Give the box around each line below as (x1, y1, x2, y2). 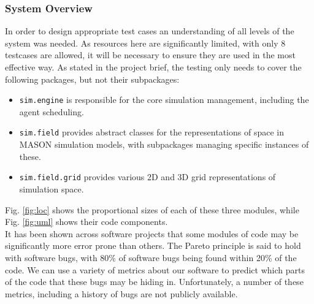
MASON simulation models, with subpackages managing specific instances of (19, 138, 309, 151)
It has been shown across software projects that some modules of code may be (5, 227, 299, 240)
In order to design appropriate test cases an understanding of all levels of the (5, 25, 294, 37)
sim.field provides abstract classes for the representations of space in (19, 126, 284, 139)
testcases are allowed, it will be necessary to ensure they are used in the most (5, 48, 296, 61)
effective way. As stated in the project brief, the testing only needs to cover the (5, 61, 302, 73)
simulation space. (19, 182, 84, 195)
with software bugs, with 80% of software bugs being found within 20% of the (5, 251, 297, 264)
